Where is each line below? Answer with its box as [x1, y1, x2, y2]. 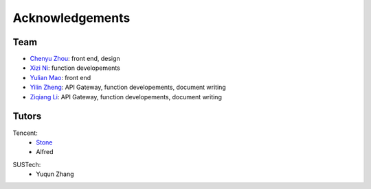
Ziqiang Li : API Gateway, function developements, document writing [30, 92, 223, 101]
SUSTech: [12, 160, 41, 168]
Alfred [36, 148, 54, 156]
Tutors [12, 110, 42, 123]
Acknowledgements [12, 10, 131, 25]
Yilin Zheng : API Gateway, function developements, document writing [30, 83, 226, 92]
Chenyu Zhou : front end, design [30, 55, 120, 63]
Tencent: [12, 129, 38, 137]
